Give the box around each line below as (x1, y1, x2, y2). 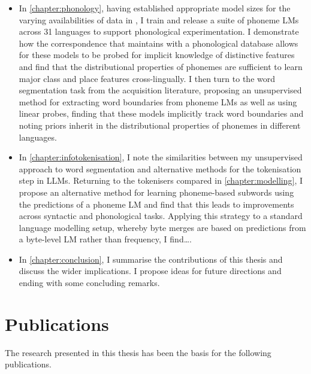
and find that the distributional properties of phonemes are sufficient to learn (19, 60, 303, 72)
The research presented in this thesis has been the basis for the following (5, 346, 271, 358)
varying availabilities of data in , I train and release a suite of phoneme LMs (19, 13, 299, 26)
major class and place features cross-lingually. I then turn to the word (19, 72, 275, 84)
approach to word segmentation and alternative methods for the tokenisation (19, 162, 301, 175)
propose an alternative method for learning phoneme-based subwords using (19, 186, 294, 198)
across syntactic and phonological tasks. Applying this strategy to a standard (19, 209, 303, 222)
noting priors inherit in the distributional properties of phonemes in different (19, 118, 301, 131)
